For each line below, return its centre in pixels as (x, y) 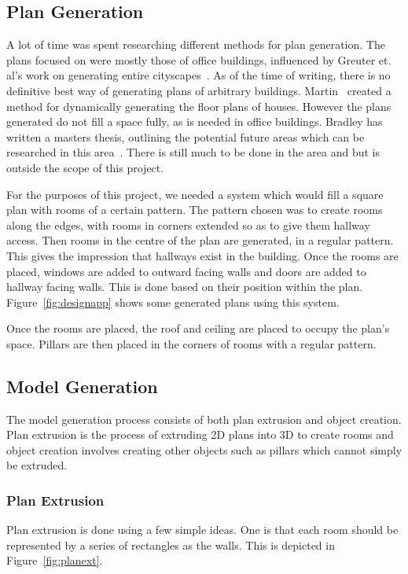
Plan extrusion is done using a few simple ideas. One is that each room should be (202, 530)
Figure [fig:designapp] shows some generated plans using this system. (173, 302)
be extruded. (37, 465)
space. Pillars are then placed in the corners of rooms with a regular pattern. (191, 343)
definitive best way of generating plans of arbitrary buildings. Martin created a (199, 90)
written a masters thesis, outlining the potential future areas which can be (186, 136)
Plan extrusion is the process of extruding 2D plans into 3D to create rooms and (200, 434)
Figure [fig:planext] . (55, 560)
